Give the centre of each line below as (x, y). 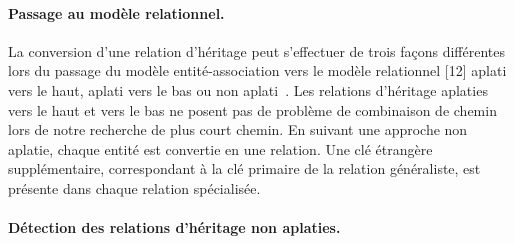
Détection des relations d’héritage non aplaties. (174, 227)
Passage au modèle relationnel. (116, 12)
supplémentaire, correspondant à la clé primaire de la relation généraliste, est (244, 168)
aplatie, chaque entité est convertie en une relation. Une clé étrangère (220, 148)
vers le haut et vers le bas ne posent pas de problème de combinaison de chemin (252, 109)
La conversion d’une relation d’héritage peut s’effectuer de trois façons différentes (257, 50)
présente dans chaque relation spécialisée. (134, 187)
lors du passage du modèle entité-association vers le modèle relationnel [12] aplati (257, 70)
